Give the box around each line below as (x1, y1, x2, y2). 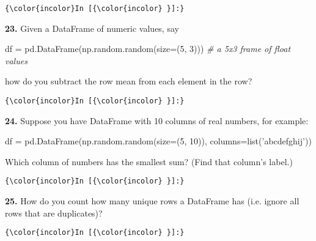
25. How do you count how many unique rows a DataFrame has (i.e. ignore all (5, 195, 299, 207)
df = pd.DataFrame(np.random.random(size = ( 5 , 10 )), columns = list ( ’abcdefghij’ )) (5, 135, 312, 147)
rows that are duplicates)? (5, 206, 103, 219)
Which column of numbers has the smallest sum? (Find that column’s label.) (5, 155, 293, 168)
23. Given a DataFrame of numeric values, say (5, 21, 179, 34)
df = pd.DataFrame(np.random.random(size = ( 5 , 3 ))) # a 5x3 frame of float (5, 42, 291, 55)
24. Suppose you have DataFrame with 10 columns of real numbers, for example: (5, 114, 309, 127)
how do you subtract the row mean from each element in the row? (5, 75, 252, 87)
